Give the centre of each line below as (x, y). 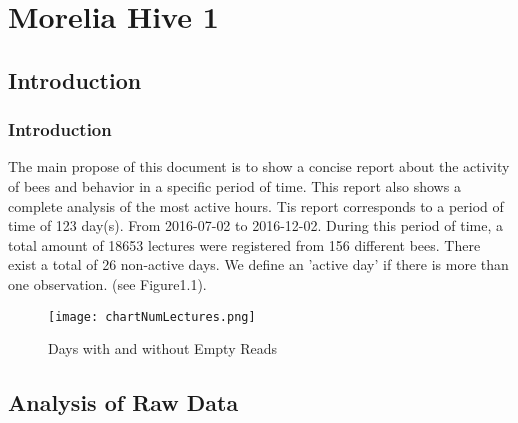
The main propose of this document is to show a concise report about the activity (259, 166)
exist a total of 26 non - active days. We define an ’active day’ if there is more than (258, 264)
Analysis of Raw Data (123, 402)
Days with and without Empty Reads (163, 348)
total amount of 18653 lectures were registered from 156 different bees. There (244, 244)
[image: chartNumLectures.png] (152, 316)
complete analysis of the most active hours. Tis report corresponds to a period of (256, 205)
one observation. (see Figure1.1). (107, 283)
